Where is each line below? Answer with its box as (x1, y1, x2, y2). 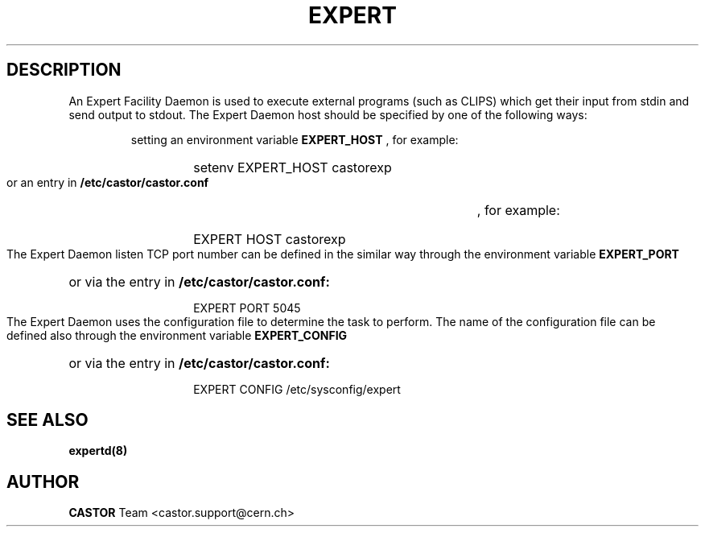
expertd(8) (68, 444, 128, 458)
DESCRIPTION (6, 60, 122, 81)
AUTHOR (6, 471, 80, 492)
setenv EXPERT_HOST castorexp (193, 159, 392, 176)
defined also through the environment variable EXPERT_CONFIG (6, 328, 348, 342)
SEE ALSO (6, 410, 89, 431)
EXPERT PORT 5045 (193, 300, 301, 315)
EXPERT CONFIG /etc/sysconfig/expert (193, 382, 401, 396)
